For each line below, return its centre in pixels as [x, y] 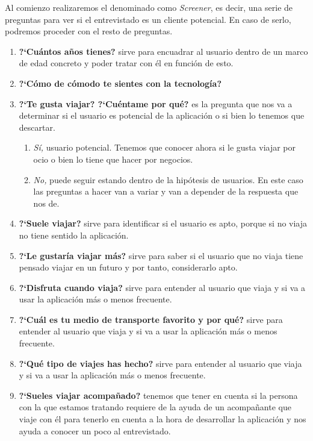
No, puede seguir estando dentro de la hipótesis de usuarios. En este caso [168, 179]
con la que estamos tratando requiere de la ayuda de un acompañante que [155, 407]
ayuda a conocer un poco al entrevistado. [95, 430]
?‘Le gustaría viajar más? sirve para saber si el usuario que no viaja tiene [161, 255]
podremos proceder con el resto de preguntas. [89, 31]
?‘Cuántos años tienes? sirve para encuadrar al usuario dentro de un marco [163, 51]
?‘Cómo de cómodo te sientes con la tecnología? [120, 83]
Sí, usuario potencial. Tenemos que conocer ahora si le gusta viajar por [165, 147]
